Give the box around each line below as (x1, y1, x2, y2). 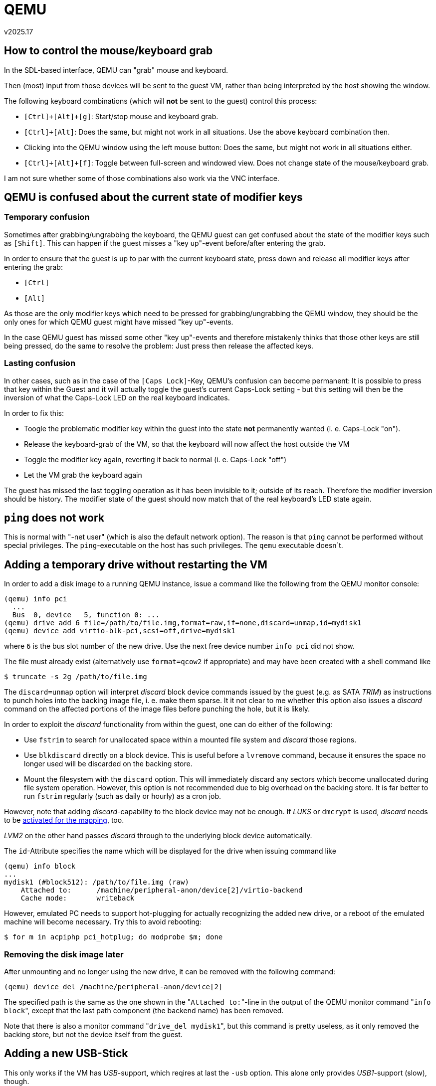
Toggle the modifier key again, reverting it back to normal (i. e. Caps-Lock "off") (24, 455, 287, 464)
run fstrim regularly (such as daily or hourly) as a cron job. (24, 792, 221, 801)
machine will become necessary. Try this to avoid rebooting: (4, 917, 202, 926)
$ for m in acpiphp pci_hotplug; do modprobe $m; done (4, 933, 223, 941)
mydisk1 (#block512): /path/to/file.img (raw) (4, 878, 189, 887)
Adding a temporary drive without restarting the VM (4, 558, 267, 571)
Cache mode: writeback (20, 894, 135, 903)
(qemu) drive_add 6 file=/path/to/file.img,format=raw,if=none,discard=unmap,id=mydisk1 (4, 619, 362, 627)
